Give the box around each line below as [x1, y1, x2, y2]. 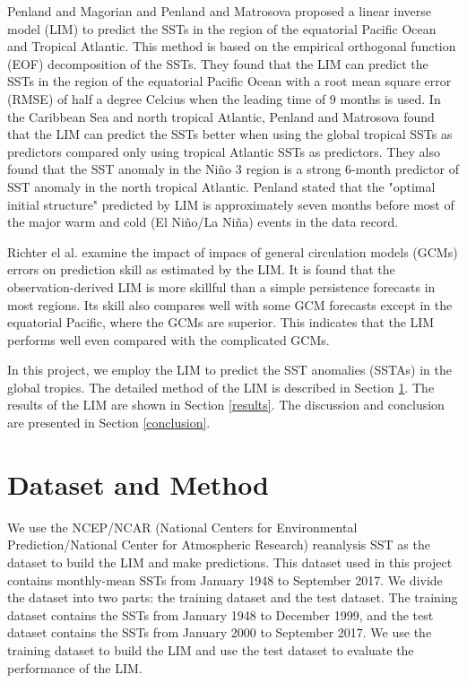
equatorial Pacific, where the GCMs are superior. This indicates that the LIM [7, 313, 435, 332]
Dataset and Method [7, 465, 270, 502]
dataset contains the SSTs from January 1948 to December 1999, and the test [7, 605, 434, 624]
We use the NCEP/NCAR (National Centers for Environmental [7, 517, 358, 536]
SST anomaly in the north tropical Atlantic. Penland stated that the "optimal [7, 177, 436, 195]
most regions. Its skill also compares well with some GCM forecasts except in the [7, 295, 453, 314]
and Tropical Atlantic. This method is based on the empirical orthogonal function [7, 37, 456, 56]
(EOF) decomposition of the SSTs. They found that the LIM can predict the [7, 54, 428, 73]
